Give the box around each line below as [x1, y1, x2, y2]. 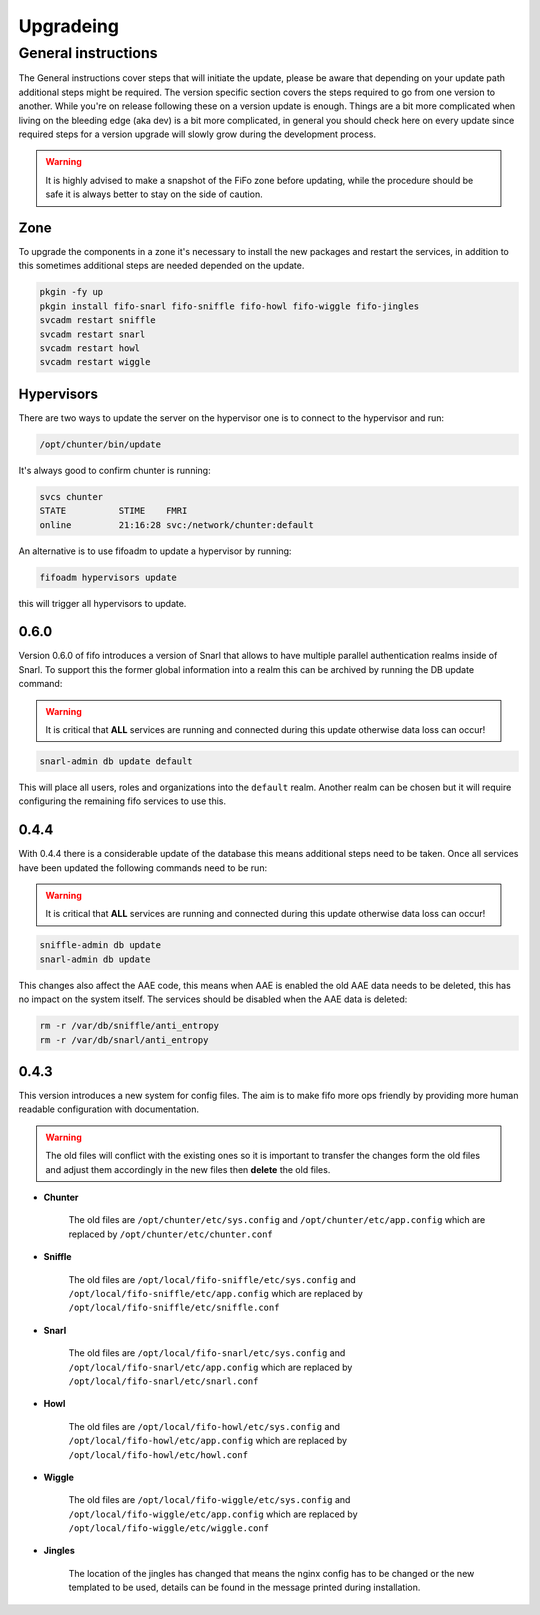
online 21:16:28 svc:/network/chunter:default [39, 519, 314, 530]
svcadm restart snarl [39, 328, 146, 340]
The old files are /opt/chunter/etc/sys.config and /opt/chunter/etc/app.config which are [68, 1214, 486, 1226]
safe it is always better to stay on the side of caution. [45, 188, 264, 200]
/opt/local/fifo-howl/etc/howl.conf [68, 1449, 249, 1460]
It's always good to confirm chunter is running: [18, 464, 211, 476]
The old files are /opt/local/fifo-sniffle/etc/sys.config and [68, 1273, 357, 1285]
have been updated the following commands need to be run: [18, 861, 268, 874]
